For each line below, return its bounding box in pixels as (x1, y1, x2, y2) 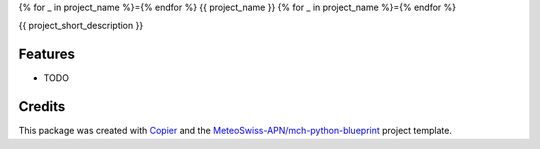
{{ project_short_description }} (18, 20, 144, 32)
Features (18, 46, 75, 63)
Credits (18, 98, 66, 115)
